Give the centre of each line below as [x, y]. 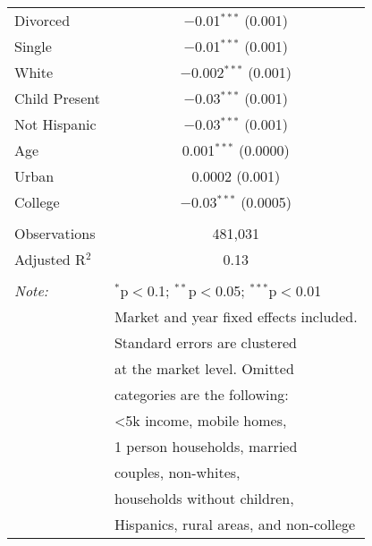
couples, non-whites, [177, 472]
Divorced [42, 20]
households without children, [204, 498]
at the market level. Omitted [204, 368]
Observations [55, 233]
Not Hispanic [55, 124]
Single [33, 46]
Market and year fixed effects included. [236, 316]
